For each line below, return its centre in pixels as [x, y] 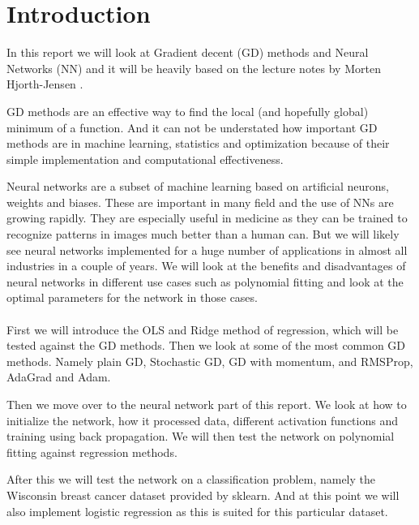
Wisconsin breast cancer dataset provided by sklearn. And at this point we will [203, 495]
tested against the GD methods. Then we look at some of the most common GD [206, 345]
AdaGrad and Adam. [59, 377]
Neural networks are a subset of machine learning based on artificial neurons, [198, 186]
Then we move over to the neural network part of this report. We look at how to [207, 404]
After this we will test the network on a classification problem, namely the [191, 479]
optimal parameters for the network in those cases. [132, 297]
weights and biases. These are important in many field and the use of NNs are [200, 202]
